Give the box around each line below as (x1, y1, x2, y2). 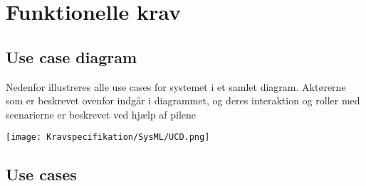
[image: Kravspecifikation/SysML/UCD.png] (6, 132, 210, 143)
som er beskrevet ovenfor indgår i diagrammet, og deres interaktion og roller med (6, 93, 360, 108)
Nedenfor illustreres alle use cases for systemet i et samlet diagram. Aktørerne (6, 79, 346, 94)
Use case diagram (6, 45, 137, 67)
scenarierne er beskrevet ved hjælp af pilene (6, 106, 197, 121)
